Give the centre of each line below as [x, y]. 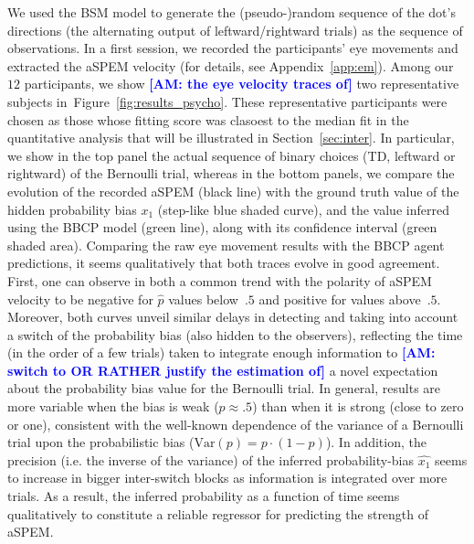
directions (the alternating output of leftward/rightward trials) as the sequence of [235, 30]
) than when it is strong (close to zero [358, 406]
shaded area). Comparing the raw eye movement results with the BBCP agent [226, 245]
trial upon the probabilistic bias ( [101, 442]
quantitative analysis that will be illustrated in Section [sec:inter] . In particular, [231, 138]
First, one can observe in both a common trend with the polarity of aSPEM [220, 280]
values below [203, 299]
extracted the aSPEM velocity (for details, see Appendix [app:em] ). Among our [231, 65]
